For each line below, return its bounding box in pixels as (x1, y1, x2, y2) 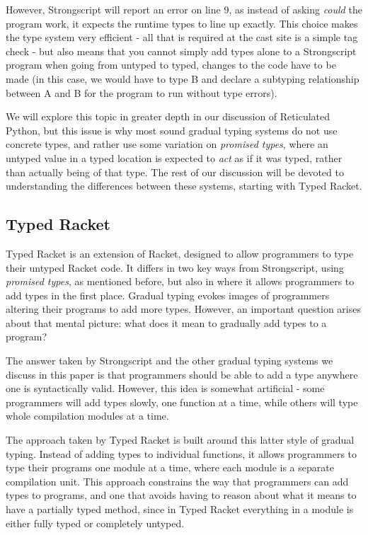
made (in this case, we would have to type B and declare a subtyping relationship (6, 71, 360, 86)
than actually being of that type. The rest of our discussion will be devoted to (6, 164, 344, 179)
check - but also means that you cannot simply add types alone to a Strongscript (6, 43, 357, 58)
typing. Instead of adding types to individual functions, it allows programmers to (6, 446, 357, 461)
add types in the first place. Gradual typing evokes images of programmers (6, 287, 330, 302)
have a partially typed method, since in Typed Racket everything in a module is (6, 502, 354, 517)
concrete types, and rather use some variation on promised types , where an (6, 137, 328, 151)
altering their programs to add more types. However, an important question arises (6, 301, 361, 316)
